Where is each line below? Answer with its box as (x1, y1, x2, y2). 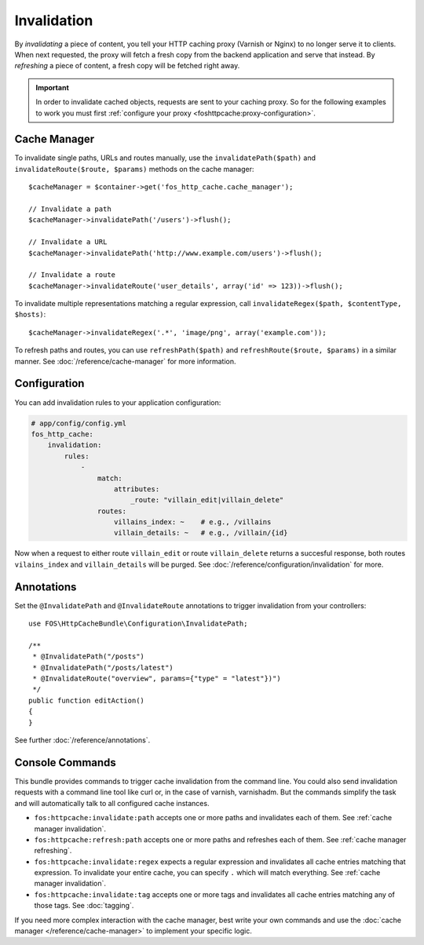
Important (35, 82, 70, 92)
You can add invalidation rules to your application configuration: (14, 397, 221, 407)
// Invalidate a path (28, 204, 111, 213)
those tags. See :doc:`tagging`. (34, 901, 134, 910)
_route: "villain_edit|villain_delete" (130, 495, 284, 505)
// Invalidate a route (28, 271, 116, 279)
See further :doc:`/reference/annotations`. (14, 735, 151, 745)
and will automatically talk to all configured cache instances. (14, 798, 210, 808)
